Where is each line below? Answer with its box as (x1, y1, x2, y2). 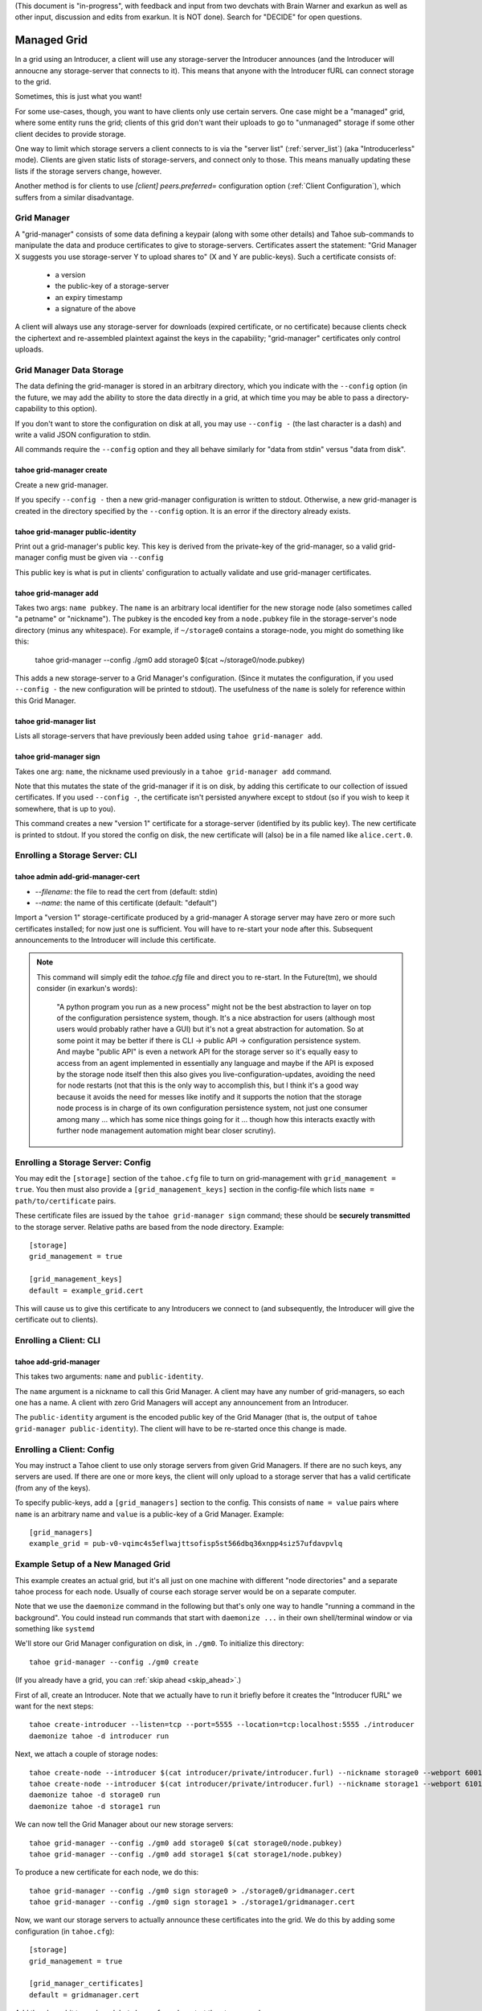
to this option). (48, 404, 98, 413)
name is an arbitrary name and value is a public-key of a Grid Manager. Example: (14, 1509, 284, 1519)
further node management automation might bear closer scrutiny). (56, 1125, 276, 1135)
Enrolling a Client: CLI (14, 1335, 100, 1347)
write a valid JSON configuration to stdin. (14, 430, 152, 439)
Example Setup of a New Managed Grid (14, 1559, 171, 1570)
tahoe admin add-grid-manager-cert (14, 872, 141, 882)
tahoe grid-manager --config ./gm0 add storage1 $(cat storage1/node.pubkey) (29, 1849, 343, 1858)
